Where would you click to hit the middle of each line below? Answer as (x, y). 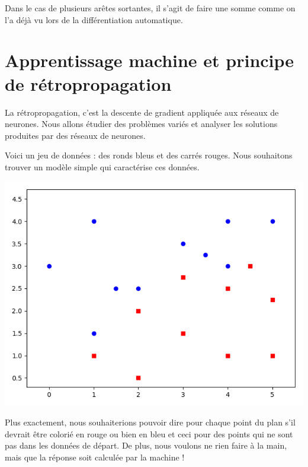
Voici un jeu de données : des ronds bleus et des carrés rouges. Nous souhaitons (149, 155)
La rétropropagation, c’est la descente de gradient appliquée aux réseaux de (142, 112)
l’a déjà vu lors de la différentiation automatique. (94, 19)
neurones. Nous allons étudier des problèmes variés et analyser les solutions (141, 124)
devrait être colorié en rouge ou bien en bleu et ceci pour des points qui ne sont (149, 433)
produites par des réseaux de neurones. (75, 135)
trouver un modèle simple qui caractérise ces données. (102, 166)
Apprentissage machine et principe (150, 60)
